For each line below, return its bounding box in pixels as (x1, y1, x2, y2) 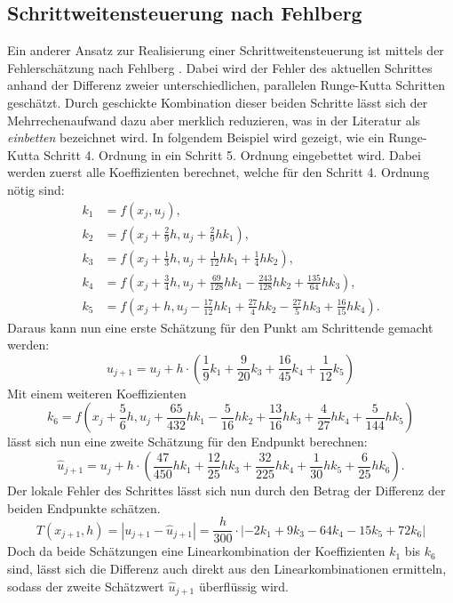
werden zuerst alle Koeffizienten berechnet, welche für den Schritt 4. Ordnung (7, 163, 430, 181)
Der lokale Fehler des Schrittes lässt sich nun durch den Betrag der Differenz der (7, 481, 446, 500)
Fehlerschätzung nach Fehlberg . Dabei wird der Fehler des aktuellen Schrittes (7, 58, 433, 76)
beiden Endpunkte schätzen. (7, 498, 161, 517)
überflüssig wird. (198, 576, 289, 595)
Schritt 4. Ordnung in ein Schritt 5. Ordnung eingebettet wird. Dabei (44, 145, 421, 164)
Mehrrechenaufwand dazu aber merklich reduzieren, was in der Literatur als (7, 110, 421, 129)
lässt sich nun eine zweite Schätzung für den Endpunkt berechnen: (7, 432, 368, 451)
